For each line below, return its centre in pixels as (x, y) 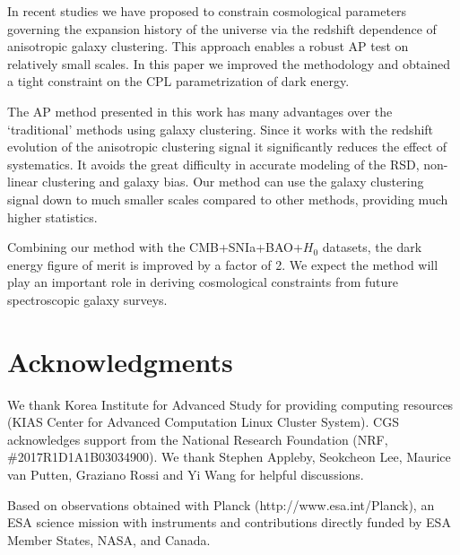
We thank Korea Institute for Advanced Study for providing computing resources (230, 404)
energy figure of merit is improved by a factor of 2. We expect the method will (223, 264)
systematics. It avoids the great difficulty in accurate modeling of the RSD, (213, 164)
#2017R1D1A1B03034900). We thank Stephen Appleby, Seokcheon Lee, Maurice (229, 457)
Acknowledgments (120, 361)
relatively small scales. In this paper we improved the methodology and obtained (229, 63)
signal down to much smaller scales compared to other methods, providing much (228, 199)
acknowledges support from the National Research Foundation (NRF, (198, 439)
